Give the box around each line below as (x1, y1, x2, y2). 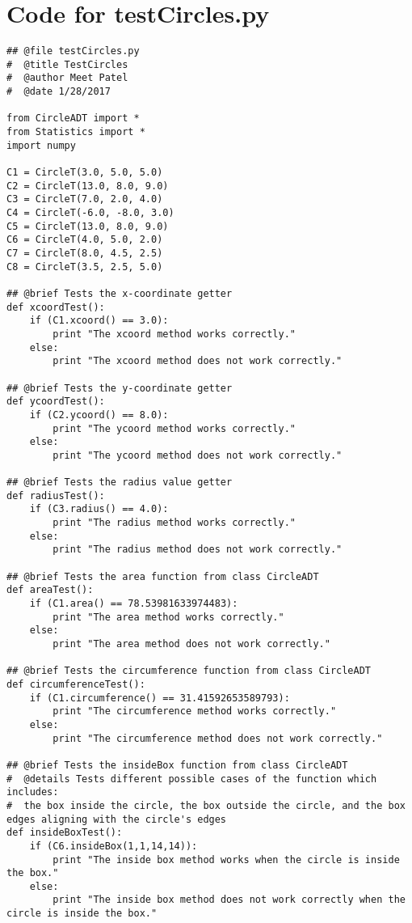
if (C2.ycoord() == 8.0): (29, 409, 169, 421)
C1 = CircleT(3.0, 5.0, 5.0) (6, 167, 163, 179)
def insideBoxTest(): (6, 827, 123, 839)
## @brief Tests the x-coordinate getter (6, 287, 233, 299)
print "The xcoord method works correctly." (53, 328, 296, 340)
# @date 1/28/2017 (6, 86, 111, 98)
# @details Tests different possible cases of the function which (6, 773, 377, 785)
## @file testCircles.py (6, 45, 140, 57)
